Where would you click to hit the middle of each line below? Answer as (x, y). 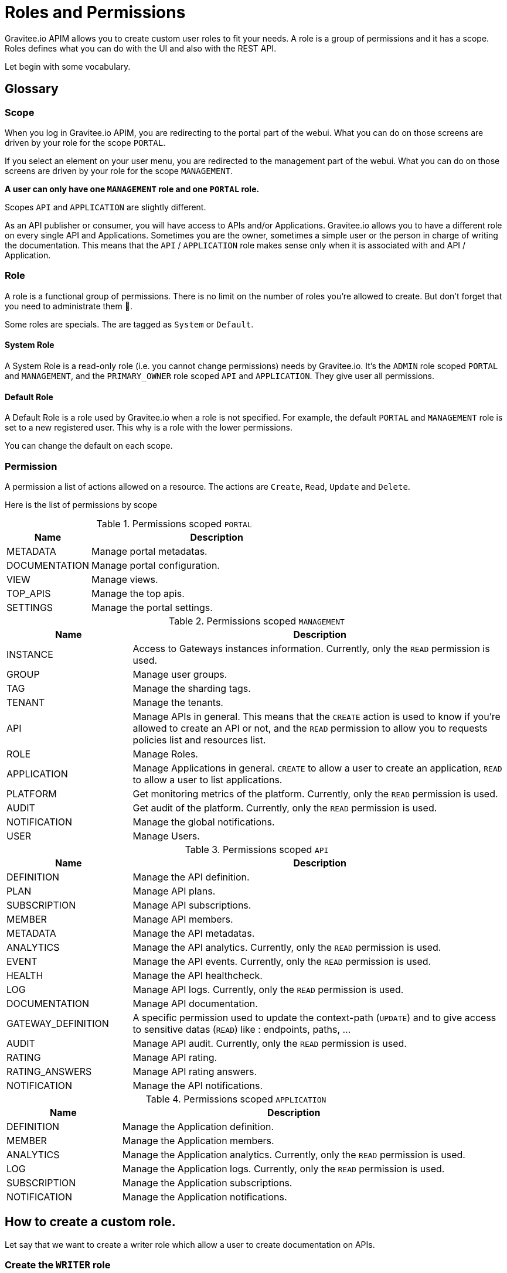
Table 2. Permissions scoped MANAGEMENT (257, 621)
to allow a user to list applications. (207, 779)
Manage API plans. (174, 891)
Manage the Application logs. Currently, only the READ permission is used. (283, 1168)
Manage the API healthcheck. (198, 975)
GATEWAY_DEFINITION (58, 1023)
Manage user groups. (180, 674)
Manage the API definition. (191, 877)
